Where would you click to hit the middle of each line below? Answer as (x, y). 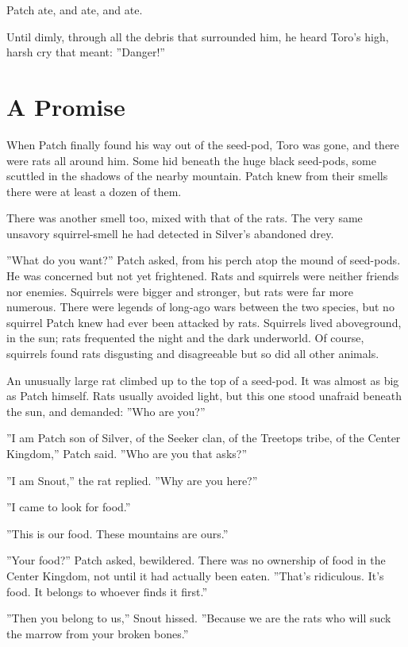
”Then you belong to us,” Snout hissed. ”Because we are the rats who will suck (199, 618)
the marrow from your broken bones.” (98, 633)
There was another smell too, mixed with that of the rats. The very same (185, 218)
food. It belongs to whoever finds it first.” (107, 591)
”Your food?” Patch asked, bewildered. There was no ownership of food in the (196, 560)
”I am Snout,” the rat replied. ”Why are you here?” (132, 480)
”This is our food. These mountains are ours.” (117, 533)
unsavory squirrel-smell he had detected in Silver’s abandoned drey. (170, 233)
